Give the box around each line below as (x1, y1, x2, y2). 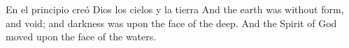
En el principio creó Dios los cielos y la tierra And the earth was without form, (6, 2, 344, 16)
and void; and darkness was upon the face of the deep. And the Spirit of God (6, 15, 337, 30)
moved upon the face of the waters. (6, 29, 157, 44)
